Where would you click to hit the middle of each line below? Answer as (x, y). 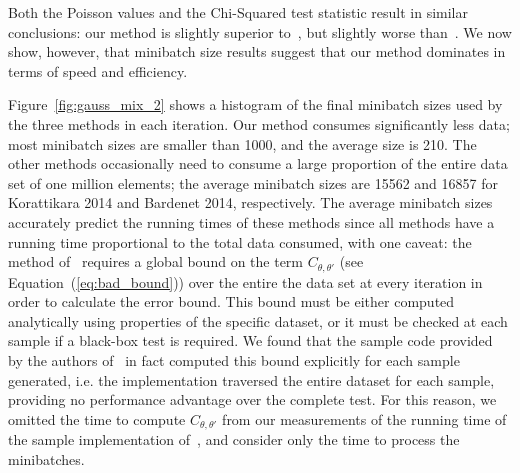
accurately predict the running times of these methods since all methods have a (251, 221)
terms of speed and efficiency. (98, 70)
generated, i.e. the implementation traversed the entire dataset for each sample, (251, 379)
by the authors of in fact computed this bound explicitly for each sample (234, 359)
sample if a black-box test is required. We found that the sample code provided (250, 340)
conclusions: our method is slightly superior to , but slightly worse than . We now (260, 31)
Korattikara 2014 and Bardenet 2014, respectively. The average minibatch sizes (250, 202)
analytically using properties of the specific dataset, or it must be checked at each (258, 320)
